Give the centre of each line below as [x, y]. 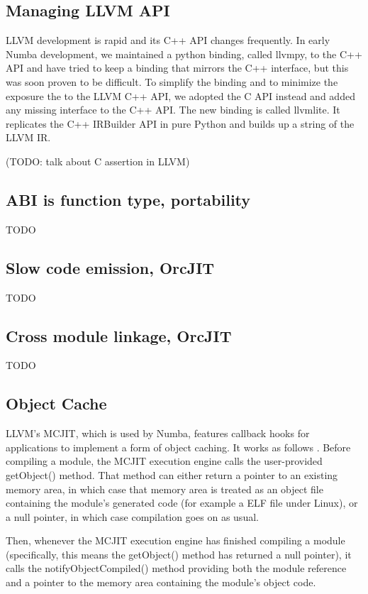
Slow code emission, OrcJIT [110, 267]
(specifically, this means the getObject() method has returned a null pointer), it [179, 554]
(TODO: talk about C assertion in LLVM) [98, 161]
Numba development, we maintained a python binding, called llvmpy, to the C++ [184, 54]
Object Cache [56, 403]
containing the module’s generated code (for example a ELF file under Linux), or [182, 503]
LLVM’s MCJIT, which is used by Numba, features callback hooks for [158, 433]
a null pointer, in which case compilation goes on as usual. [132, 516]
